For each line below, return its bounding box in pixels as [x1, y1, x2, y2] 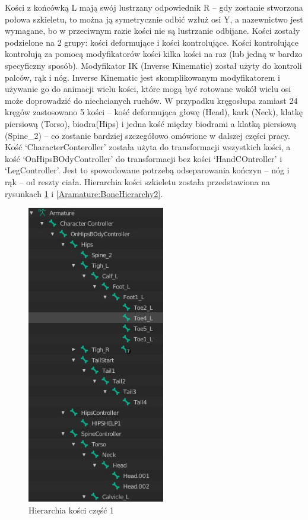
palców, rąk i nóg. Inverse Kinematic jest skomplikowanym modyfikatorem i [5, 71, 280, 83]
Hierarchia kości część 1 [28, 503, 115, 516]
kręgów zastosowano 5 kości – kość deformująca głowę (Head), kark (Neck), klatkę [5, 106, 303, 118]
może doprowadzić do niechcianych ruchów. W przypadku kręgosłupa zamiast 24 [5, 94, 298, 106]
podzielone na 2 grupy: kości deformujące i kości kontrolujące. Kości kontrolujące [5, 36, 299, 48]
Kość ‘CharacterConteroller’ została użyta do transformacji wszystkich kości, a [5, 141, 291, 153]
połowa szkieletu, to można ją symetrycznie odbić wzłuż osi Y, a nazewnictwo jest [5, 12, 303, 25]
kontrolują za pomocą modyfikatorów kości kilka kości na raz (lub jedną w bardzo [5, 47, 303, 60]
